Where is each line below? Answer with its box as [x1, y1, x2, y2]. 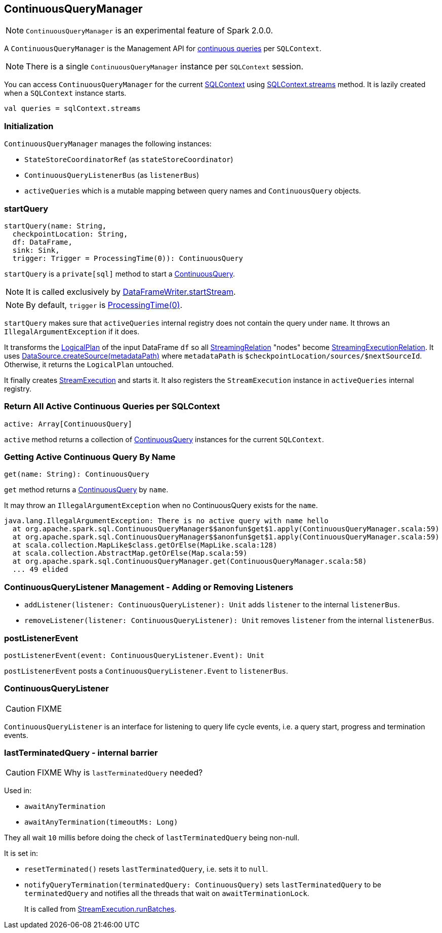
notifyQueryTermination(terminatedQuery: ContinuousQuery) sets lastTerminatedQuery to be [24, 880, 381, 889]
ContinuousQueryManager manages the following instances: [4, 139, 212, 148]
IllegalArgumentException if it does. [4, 327, 140, 336]
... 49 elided [12, 565, 68, 574]
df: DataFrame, [12, 238, 72, 246]
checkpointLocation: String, [12, 229, 128, 238]
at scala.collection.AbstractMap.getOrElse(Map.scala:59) [12, 549, 248, 558]
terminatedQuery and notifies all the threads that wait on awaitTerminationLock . [24, 889, 309, 898]
